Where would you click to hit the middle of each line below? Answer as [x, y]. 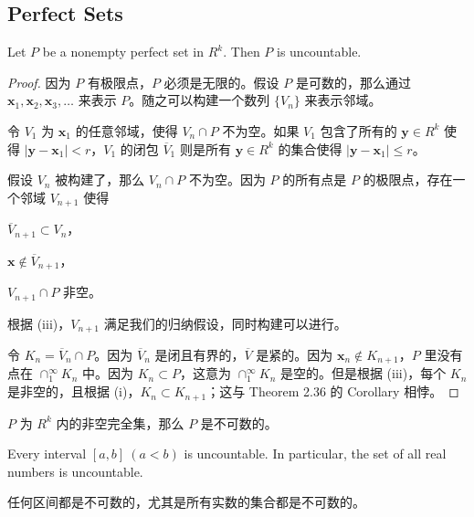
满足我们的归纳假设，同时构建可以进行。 [225, 323]
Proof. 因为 [39, 82]
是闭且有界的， [200, 355]
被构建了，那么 [100, 179]
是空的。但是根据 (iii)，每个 [363, 373]
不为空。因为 [227, 179]
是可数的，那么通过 [353, 82]
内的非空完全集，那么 [120, 422]
